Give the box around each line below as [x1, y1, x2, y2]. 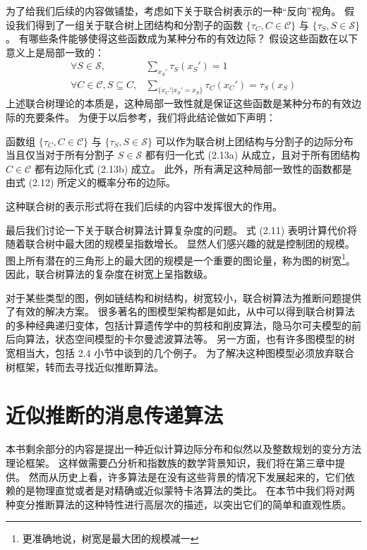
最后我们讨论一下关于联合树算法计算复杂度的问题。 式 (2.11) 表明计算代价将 [6, 222, 357, 237]
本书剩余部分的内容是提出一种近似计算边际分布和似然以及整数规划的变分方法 [6, 441, 361, 456]
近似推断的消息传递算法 [6, 401, 224, 429]
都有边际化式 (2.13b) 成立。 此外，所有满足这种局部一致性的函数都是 [34, 161, 352, 176]
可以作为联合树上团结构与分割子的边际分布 [155, 133, 354, 148]
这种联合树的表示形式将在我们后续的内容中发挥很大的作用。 [6, 199, 282, 213]
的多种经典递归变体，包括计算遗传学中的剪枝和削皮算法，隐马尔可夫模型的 [6, 317, 351, 332]
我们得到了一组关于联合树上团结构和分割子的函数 [15, 17, 243, 32]
